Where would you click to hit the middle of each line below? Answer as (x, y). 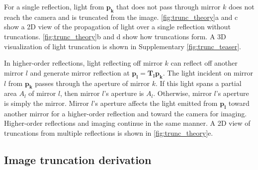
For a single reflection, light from (54, 6)
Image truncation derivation (78, 159)
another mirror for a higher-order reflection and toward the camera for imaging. (126, 113)
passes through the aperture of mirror (92, 83)
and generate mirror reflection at (80, 72)
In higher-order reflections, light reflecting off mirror (83, 63)
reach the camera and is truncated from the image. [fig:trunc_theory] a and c (121, 17)
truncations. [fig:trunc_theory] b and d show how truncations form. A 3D (115, 36)
